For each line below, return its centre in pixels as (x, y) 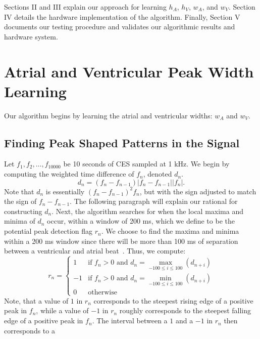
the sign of (20, 201)
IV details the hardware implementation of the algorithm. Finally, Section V (122, 16)
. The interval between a (130, 321)
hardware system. (31, 36)
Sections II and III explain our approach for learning (85, 7)
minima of (20, 221)
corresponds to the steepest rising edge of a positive (173, 300)
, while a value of (62, 310)
